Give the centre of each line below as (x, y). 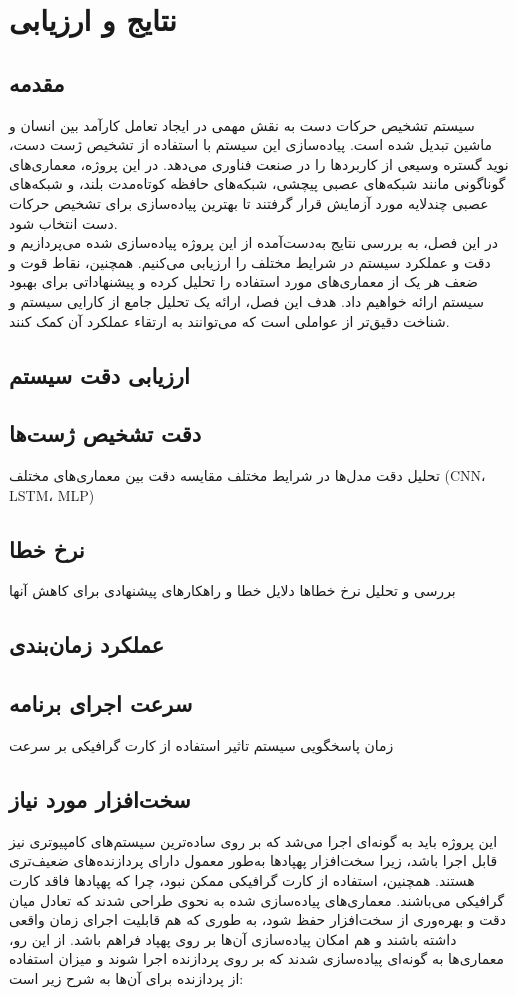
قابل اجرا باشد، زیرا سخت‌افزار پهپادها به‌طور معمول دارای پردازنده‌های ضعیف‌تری (253, 860)
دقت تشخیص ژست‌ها (105, 433)
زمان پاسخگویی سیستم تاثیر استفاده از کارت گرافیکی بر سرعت (201, 745)
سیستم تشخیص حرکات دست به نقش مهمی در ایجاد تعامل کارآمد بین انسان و (242, 124)
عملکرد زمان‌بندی (87, 644)
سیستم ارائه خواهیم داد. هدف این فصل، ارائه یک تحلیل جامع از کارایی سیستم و (246, 300)
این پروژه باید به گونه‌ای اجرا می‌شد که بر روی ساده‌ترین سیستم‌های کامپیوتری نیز (253, 840)
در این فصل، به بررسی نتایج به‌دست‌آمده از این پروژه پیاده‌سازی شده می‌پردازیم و (253, 242)
